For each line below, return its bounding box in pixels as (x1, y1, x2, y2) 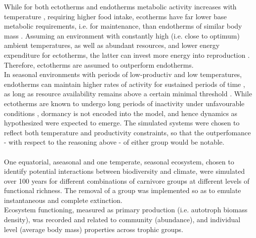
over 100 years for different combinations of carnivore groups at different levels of (4, 175, 250, 186)
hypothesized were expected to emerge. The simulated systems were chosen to (4, 118, 240, 128)
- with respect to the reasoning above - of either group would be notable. (4, 137, 224, 147)
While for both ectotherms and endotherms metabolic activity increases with (4, 1, 237, 11)
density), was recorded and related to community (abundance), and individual (4, 214, 241, 225)
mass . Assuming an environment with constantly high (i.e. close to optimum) (4, 30, 240, 40)
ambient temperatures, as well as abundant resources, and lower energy (4, 40, 220, 50)
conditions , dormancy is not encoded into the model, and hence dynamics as (4, 108, 238, 118)
